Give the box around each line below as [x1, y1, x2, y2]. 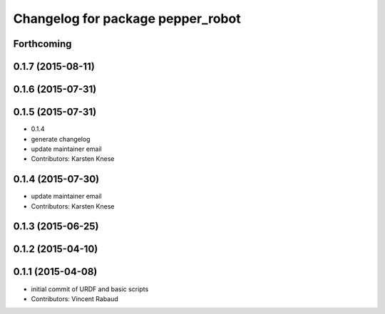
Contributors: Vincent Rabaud [31, 294, 119, 303]
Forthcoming [13, 38, 72, 50]
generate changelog [31, 135, 91, 143]
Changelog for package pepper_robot [13, 11, 242, 26]
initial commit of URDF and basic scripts [31, 285, 149, 293]
